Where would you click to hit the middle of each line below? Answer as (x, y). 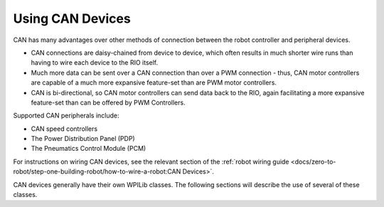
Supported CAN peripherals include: (66, 116)
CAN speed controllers (64, 129)
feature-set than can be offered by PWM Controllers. (108, 102)
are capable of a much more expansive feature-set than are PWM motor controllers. (154, 83)
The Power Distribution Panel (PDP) (83, 139)
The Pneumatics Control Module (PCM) (89, 149)
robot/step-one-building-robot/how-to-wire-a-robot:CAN (97, 171)
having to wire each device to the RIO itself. (95, 63)
